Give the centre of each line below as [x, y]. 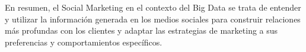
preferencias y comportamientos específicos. [84, 42]
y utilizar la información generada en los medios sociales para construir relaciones [153, 19]
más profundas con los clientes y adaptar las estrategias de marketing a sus [141, 30]
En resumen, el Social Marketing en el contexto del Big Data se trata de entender [153, 7]
